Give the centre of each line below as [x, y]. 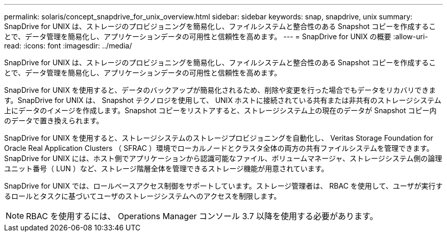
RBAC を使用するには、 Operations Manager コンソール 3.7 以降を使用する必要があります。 [202, 216]
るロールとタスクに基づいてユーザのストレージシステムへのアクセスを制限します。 [143, 196]
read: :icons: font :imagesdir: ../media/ [68, 46]
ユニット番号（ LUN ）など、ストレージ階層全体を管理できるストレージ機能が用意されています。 [166, 168]
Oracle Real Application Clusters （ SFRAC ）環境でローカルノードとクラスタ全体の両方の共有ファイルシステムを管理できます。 [219, 148]
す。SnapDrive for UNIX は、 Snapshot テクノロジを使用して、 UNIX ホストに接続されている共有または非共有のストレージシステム [223, 100]
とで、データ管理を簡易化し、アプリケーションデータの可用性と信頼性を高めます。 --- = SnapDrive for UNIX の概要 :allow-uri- [216, 36]
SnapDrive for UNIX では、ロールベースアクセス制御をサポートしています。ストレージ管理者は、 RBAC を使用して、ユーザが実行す [224, 186]
